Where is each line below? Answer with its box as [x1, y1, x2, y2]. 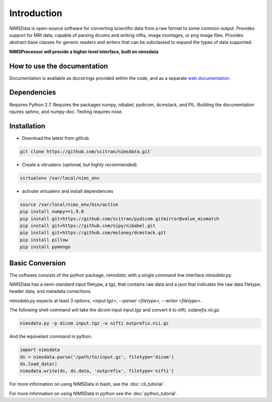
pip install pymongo [20, 244, 71, 250]
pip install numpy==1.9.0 [20, 209, 84, 215]
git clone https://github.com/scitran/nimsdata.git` [20, 148, 153, 154]
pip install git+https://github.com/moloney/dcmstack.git [20, 230, 166, 236]
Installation [9, 122, 45, 130]
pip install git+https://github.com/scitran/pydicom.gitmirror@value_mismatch [20, 216, 219, 222]
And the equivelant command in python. [9, 333, 93, 339]
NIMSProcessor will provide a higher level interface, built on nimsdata [9, 48, 159, 55]
